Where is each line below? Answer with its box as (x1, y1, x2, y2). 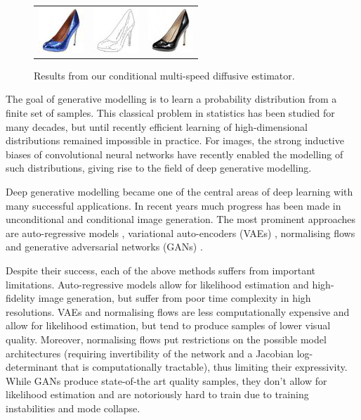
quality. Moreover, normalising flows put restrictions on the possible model (6, 331, 327, 346)
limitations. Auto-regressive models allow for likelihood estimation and (6, 276, 309, 291)
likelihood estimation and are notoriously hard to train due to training (6, 387, 309, 402)
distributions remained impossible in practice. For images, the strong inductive (6, 133, 344, 148)
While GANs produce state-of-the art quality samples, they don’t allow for (6, 373, 327, 388)
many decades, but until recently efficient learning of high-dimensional (6, 119, 308, 134)
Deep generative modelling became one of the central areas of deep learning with (6, 184, 353, 198)
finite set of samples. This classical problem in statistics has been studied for (6, 106, 335, 120)
